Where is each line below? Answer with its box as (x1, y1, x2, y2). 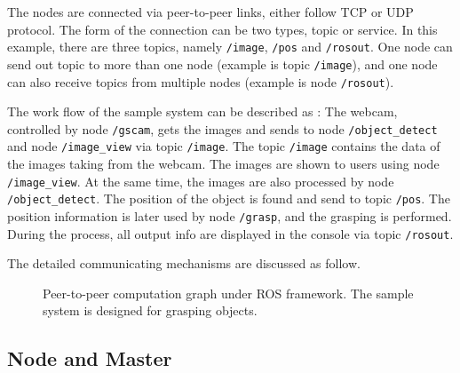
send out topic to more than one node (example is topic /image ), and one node (7, 54, 438, 73)
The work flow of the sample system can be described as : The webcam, (7, 102, 398, 121)
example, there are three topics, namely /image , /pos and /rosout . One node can (7, 37, 453, 56)
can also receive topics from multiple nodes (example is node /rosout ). (7, 72, 394, 91)
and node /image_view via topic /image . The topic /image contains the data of (7, 137, 440, 155)
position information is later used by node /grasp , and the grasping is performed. (7, 206, 452, 225)
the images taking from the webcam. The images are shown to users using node (7, 155, 440, 173)
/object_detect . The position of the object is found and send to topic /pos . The (7, 189, 450, 208)
